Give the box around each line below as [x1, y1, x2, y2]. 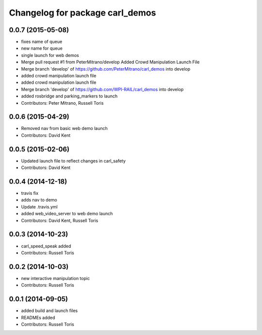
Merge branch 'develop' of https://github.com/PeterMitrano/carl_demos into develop [21, 66, 191, 72]
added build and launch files [21, 308, 78, 314]
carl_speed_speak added [21, 243, 71, 249]
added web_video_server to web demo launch [21, 211, 113, 217]
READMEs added [21, 315, 55, 320]
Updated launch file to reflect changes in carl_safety [21, 158, 126, 164]
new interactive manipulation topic [21, 275, 90, 281]
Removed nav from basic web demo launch [21, 126, 108, 131]
